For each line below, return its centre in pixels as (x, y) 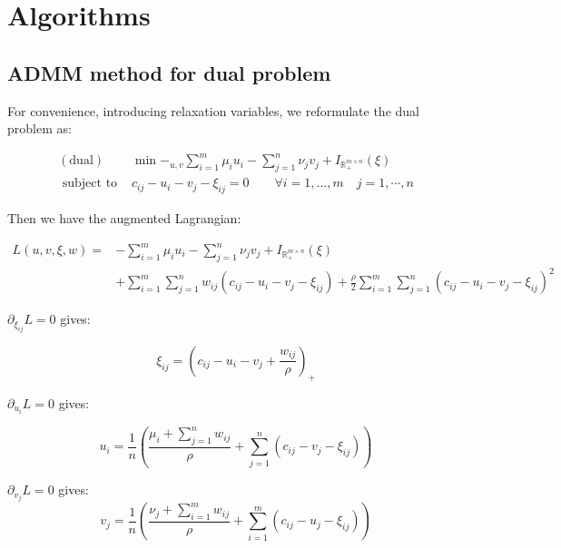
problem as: (39, 128)
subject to (90, 184)
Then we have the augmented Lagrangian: (124, 217)
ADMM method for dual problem (169, 72)
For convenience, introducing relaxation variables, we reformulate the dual (213, 110)
